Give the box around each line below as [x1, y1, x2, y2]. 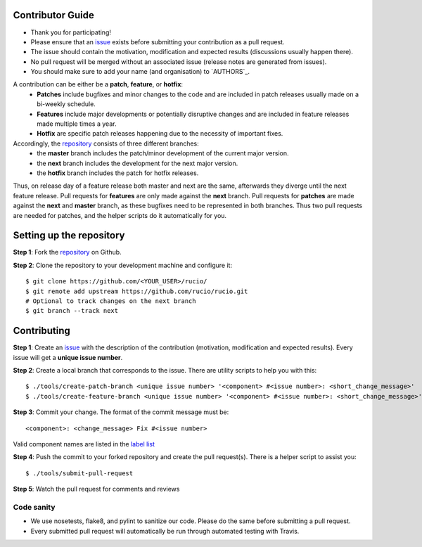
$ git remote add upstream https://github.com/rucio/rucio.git [25, 287, 248, 295]
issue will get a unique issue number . [13, 353, 123, 361]
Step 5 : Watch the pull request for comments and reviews [13, 485, 180, 494]
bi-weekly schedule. [37, 100, 96, 108]
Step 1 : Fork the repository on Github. [13, 248, 122, 257]
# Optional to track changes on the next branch [25, 297, 196, 305]
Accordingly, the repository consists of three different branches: [13, 139, 200, 148]
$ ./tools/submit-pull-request [25, 469, 134, 477]
